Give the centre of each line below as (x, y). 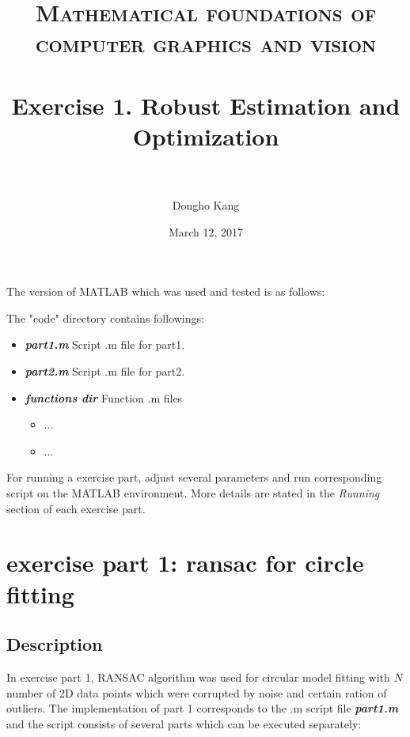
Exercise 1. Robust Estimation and (206, 105)
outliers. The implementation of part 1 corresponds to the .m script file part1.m (202, 708)
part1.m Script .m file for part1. (105, 344)
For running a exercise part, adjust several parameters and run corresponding (194, 477)
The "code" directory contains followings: (105, 317)
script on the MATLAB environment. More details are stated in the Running (193, 493)
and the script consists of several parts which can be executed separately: (184, 723)
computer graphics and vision (206, 43)
